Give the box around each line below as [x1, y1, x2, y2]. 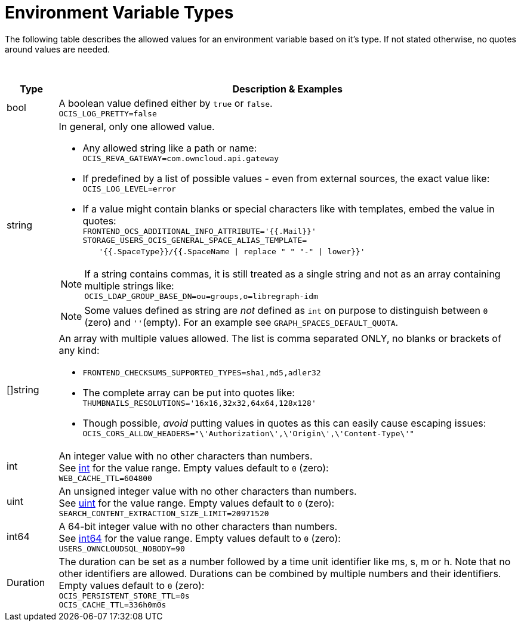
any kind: [58, 344, 100, 356]
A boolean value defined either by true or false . [58, 97, 273, 109]
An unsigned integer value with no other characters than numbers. [58, 485, 357, 497]
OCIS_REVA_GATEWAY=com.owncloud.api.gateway [82, 153, 279, 163]
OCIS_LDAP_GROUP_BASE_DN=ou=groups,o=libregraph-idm [84, 291, 318, 301]
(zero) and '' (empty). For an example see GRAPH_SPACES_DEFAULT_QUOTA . [84, 316, 399, 328]
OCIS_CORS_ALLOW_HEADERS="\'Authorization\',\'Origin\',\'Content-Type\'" [82, 428, 415, 438]
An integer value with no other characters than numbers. [58, 449, 313, 462]
